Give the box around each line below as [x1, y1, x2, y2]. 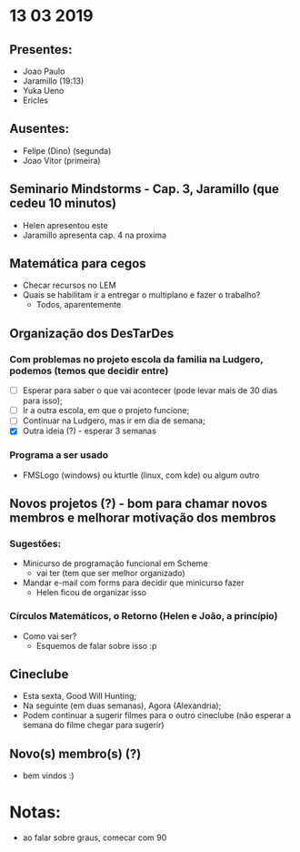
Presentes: [9, 42, 73, 57]
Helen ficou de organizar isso [35, 587, 147, 598]
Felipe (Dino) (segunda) [22, 145, 112, 156]
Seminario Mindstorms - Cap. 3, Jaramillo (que [9, 181, 280, 197]
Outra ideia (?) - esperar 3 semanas [22, 425, 156, 437]
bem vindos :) [22, 770, 75, 781]
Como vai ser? [22, 630, 77, 642]
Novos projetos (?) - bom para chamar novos [9, 496, 268, 512]
